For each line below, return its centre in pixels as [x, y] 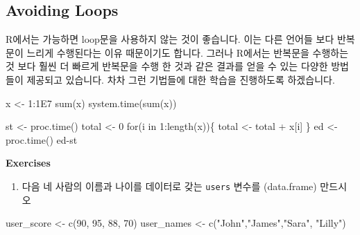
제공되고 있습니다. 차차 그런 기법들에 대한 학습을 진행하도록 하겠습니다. [181, 79]
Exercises [28, 163]
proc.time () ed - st [42, 139]
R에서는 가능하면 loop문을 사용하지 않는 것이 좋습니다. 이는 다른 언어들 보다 [170, 39]
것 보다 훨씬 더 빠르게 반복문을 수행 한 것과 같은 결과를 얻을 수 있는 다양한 [167, 66]
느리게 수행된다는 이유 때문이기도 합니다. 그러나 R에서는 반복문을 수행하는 [188, 52]
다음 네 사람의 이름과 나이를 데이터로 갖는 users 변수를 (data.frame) [169, 186]
